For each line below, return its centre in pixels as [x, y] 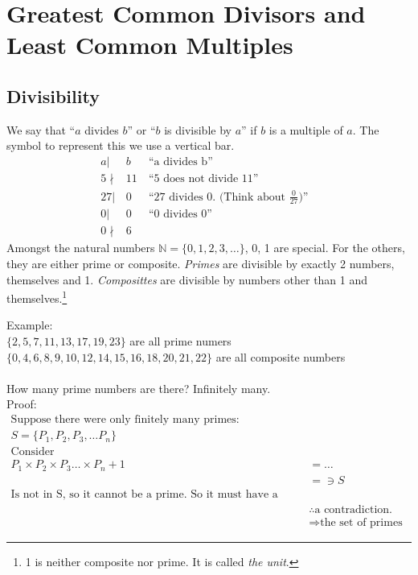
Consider [33, 452]
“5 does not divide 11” [203, 179]
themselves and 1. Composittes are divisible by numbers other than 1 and [187, 279]
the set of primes [361, 522]
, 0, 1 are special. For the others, [325, 248]
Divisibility [53, 95]
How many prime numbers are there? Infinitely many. [139, 388]
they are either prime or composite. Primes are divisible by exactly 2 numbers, [201, 264]
